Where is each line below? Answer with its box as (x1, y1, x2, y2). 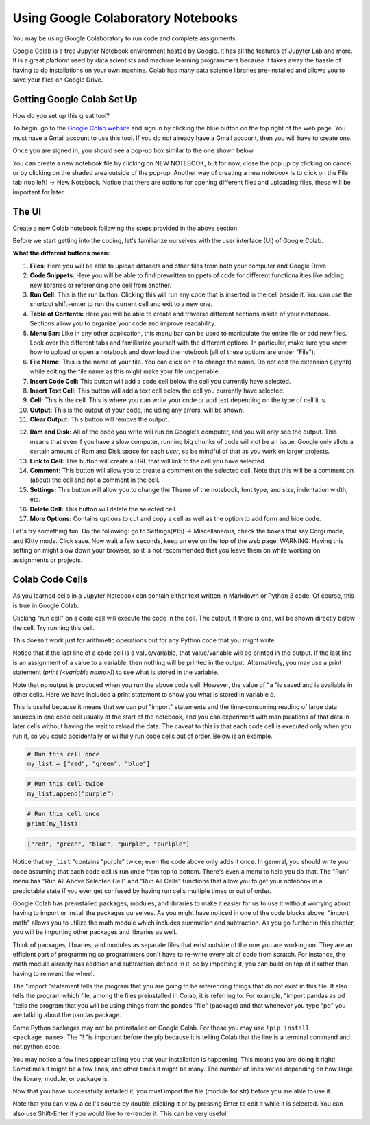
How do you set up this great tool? (12, 112, 110, 120)
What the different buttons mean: (12, 249, 110, 257)
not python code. (12, 1043, 62, 1051)
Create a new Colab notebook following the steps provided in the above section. (12, 224, 239, 232)
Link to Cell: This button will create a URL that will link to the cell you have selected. (29, 456, 267, 465)
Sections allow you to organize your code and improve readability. (29, 319, 217, 327)
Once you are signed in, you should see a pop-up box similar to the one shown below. (12, 146, 255, 154)
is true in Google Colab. (12, 601, 79, 610)
